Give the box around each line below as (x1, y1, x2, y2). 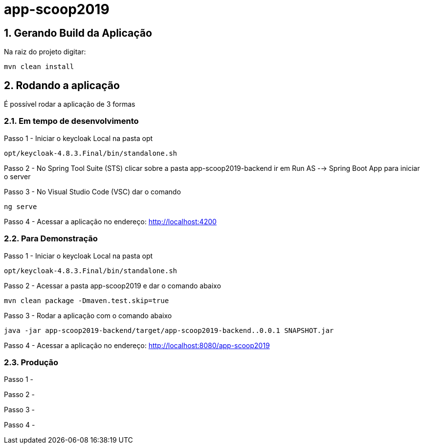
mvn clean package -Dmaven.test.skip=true (4, 296, 169, 305)
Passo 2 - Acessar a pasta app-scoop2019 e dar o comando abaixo (4, 281, 221, 290)
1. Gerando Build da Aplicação (4, 26, 152, 39)
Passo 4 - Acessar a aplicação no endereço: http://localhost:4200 (4, 217, 217, 226)
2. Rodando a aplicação (4, 79, 120, 92)
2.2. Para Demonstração (4, 234, 98, 244)
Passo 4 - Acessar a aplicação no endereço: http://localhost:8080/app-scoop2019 (4, 341, 270, 350)
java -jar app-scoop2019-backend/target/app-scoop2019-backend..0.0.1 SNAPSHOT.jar (4, 326, 334, 334)
